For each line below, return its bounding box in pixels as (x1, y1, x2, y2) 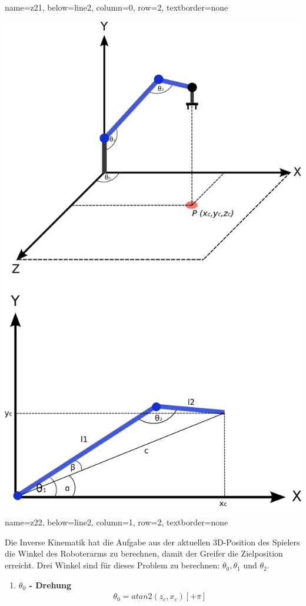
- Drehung (29, 578, 71, 591)
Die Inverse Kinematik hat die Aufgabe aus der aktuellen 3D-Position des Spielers (5, 535, 300, 548)
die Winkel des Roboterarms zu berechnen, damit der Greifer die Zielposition (5, 547, 283, 560)
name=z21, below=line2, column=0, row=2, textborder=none (5, 1, 228, 13)
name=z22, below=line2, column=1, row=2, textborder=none (5, 516, 228, 528)
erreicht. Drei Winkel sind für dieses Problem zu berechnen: (5, 559, 220, 571)
